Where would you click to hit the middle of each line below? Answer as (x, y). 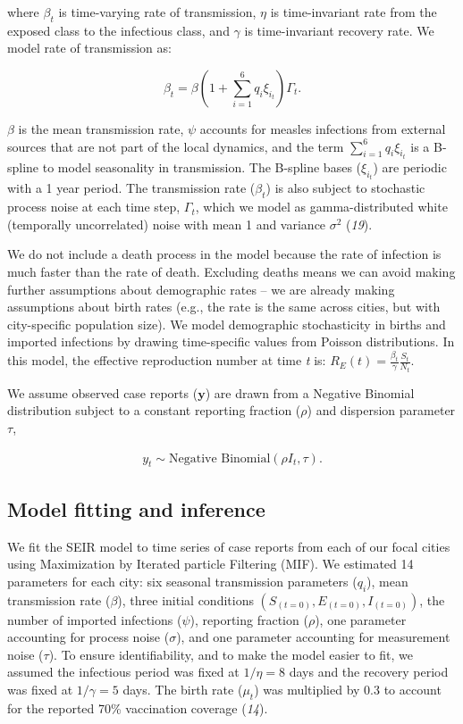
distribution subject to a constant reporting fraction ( (154, 410)
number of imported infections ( (95, 619)
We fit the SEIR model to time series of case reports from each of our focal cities (229, 546)
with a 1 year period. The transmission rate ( (131, 188)
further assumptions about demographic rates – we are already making (201, 289)
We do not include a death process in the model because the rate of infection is (224, 254)
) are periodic (410, 167)
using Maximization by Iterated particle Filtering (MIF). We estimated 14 (210, 564)
